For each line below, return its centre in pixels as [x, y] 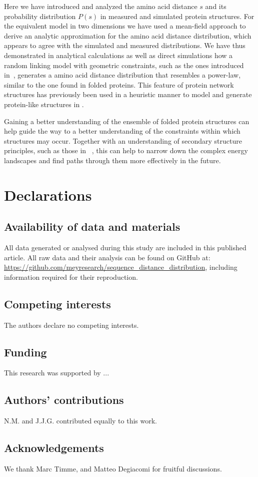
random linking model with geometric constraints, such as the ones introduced [124, 65]
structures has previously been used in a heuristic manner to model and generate [128, 94]
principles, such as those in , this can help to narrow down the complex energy [126, 150]
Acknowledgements [54, 448]
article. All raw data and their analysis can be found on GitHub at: [107, 257]
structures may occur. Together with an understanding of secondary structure [123, 140]
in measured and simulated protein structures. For [177, 16]
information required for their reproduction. [71, 277]
